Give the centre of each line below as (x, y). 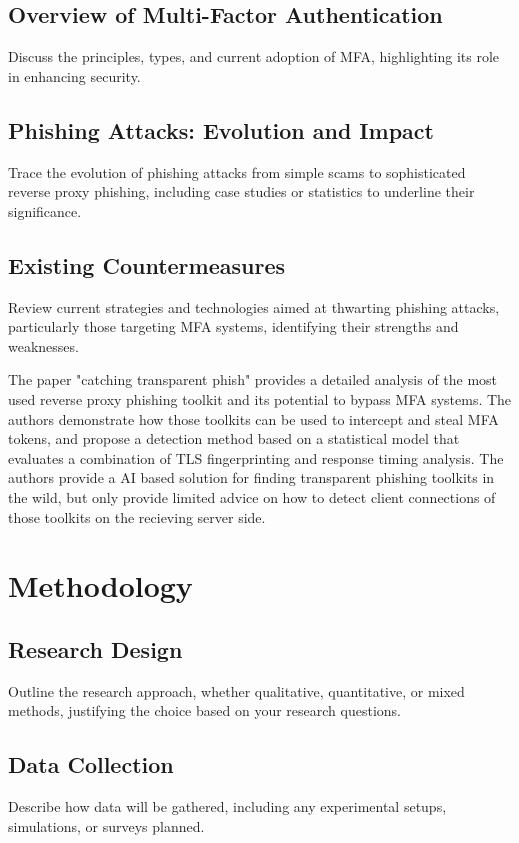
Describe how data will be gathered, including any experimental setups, (227, 806)
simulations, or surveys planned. (106, 825)
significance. (45, 210)
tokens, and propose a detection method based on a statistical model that (234, 438)
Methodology (100, 585)
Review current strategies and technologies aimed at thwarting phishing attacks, (254, 306)
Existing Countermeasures (147, 264)
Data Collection (91, 764)
